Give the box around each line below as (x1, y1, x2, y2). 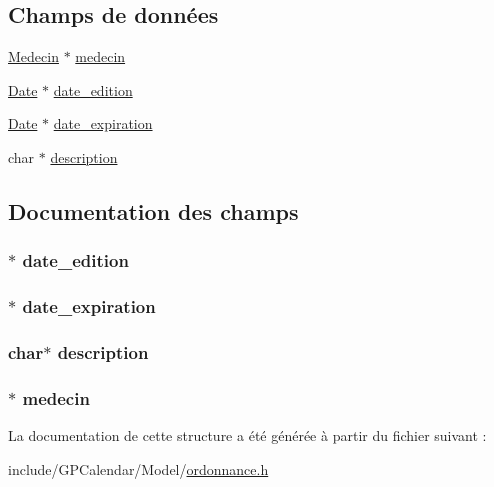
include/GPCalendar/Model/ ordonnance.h (8, 458, 269, 479)
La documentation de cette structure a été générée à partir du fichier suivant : (8, 425, 487, 446)
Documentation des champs (8, 195, 299, 226)
